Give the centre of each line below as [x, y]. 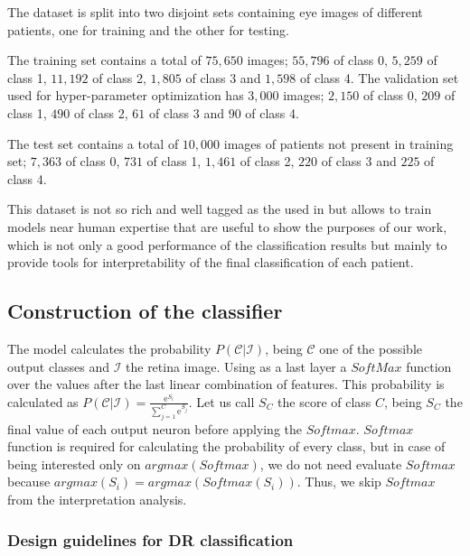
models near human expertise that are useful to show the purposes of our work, [227, 226]
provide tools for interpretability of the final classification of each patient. [211, 262]
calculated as [43, 401]
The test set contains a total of [93, 143]
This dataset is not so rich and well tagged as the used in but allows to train [220, 209]
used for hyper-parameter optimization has [126, 95]
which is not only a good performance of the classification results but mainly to [227, 244]
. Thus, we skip [339, 482]
